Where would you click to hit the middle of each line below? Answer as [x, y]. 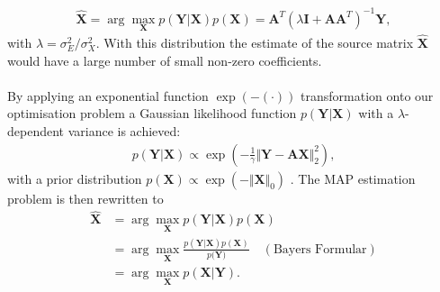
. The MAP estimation [353, 178]
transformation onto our [367, 95]
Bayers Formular [320, 249]
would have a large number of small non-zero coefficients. [165, 60]
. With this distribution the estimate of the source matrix [255, 42]
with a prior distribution [75, 178]
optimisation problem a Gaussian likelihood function [152, 113]
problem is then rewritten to [85, 198]
